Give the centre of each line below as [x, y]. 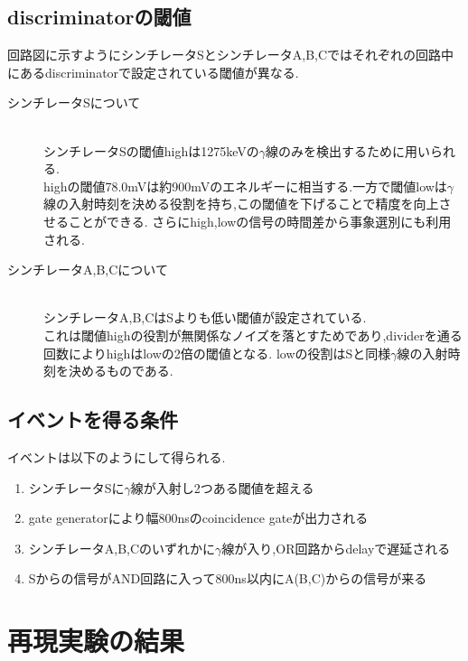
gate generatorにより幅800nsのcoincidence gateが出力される [198, 518]
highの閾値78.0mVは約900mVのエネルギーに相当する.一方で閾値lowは [245, 186]
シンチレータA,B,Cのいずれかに [122, 548]
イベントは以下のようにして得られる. [117, 456]
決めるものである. [121, 371]
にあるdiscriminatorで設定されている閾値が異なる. [153, 72]
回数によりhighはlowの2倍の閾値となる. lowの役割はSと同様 [217, 353]
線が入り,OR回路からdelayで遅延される [336, 548]
